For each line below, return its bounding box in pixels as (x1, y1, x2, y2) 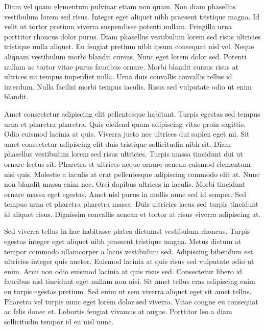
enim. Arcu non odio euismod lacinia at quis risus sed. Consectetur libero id (4, 266, 243, 276)
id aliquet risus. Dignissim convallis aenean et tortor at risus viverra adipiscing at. (4, 208, 261, 219)
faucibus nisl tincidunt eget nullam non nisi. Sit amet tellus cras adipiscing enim (4, 276, 255, 287)
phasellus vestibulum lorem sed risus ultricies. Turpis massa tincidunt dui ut (4, 148, 243, 159)
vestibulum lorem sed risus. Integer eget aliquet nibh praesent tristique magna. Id (4, 11, 259, 21)
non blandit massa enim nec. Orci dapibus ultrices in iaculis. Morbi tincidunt (4, 179, 246, 189)
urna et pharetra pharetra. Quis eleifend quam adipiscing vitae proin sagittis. (4, 118, 246, 129)
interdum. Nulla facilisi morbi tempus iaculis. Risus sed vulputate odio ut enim (4, 81, 252, 92)
